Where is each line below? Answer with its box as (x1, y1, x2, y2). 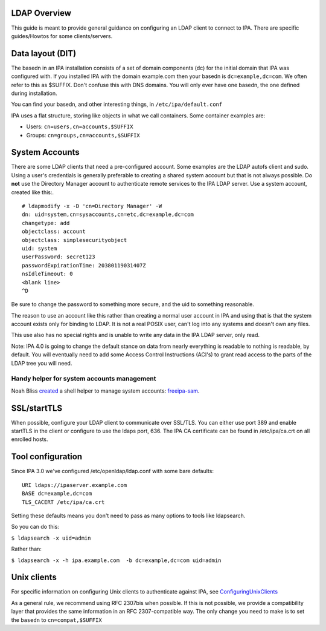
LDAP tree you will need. (11, 359, 72, 367)
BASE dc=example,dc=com (22, 490, 92, 497)
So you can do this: (11, 523, 60, 531)
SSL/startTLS (11, 403, 63, 413)
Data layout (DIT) (11, 48, 77, 59)
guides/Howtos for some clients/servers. (11, 32, 113, 39)
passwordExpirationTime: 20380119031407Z (22, 262, 146, 269)
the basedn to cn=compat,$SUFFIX (11, 616, 102, 623)
